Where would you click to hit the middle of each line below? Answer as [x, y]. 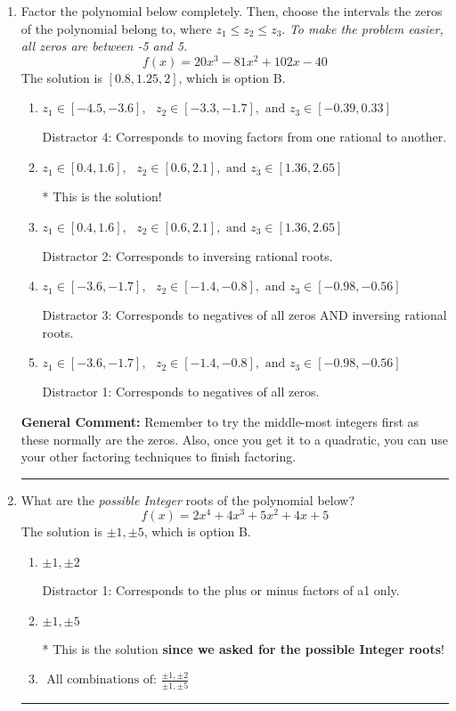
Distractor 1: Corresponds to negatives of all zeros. [181, 392]
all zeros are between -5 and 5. [104, 46]
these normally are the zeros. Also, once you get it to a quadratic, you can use [234, 439]
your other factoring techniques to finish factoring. [159, 457]
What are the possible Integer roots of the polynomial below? [188, 499]
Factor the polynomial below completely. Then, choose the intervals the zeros [232, 11]
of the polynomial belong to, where [116, 28]
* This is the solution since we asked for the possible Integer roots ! [243, 648]
